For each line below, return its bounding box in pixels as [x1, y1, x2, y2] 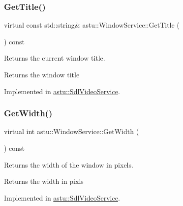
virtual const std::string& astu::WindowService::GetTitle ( [4, 20, 180, 30]
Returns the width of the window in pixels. [4, 159, 133, 170]
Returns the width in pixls [4, 176, 84, 186]
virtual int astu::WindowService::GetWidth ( [4, 126, 139, 137]
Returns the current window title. [4, 53, 105, 63]
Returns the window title [4, 69, 80, 79]
